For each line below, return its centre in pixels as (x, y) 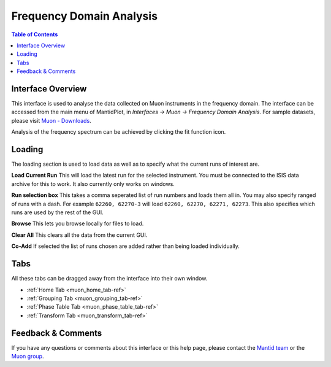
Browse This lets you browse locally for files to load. (78, 223)
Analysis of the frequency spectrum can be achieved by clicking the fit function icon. (119, 132)
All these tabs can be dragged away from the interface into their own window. (109, 279)
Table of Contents (35, 34)
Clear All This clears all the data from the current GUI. (79, 235)
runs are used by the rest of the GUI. (57, 212)
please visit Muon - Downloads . (51, 120)
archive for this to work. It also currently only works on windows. (93, 183)
